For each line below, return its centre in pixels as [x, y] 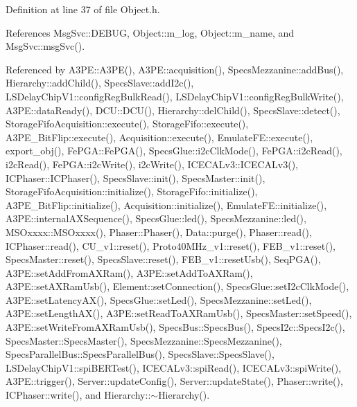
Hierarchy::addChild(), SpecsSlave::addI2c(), [100, 83]
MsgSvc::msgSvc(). [45, 46]
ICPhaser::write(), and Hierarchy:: [78, 395]
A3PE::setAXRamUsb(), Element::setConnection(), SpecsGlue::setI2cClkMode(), [177, 286]
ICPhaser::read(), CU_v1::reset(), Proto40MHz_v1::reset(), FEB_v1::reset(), [171, 245]
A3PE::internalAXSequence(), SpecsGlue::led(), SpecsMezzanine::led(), [156, 218]
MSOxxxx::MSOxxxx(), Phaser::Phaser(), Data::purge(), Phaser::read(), [159, 232]
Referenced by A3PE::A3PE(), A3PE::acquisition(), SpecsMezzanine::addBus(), [175, 69]
